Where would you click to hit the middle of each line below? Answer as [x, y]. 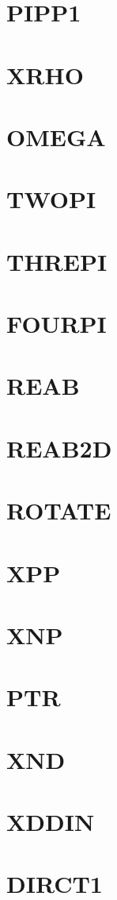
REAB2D [59, 448]
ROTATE [59, 510]
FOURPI [57, 324]
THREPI [57, 261]
